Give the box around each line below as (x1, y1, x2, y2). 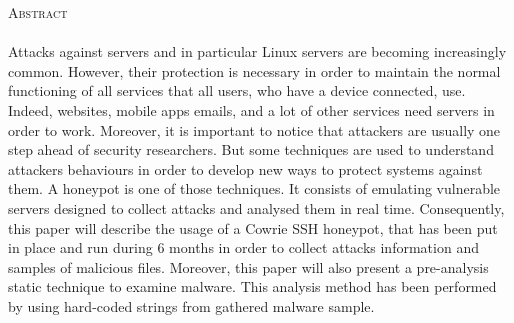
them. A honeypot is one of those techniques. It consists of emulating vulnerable (8, 178, 501, 199)
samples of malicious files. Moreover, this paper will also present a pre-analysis (8, 256, 489, 277)
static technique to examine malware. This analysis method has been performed (8, 276, 497, 297)
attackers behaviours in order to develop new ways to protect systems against (8, 158, 483, 179)
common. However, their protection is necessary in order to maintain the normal (8, 60, 501, 81)
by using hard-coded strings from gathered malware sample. (8, 295, 375, 316)
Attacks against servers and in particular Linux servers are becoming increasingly (8, 41, 507, 62)
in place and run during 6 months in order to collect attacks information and (8, 237, 479, 258)
